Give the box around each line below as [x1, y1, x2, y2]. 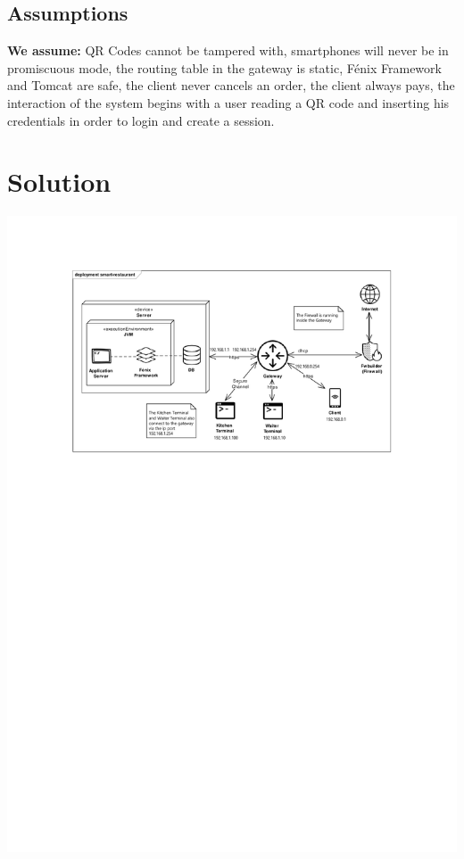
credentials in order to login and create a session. [7, 111, 275, 129]
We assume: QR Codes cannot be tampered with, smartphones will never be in [7, 41, 449, 60]
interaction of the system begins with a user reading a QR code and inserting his [7, 93, 450, 112]
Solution [7, 163, 112, 200]
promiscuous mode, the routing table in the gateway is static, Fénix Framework [7, 58, 442, 77]
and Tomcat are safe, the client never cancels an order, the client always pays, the [7, 76, 455, 95]
